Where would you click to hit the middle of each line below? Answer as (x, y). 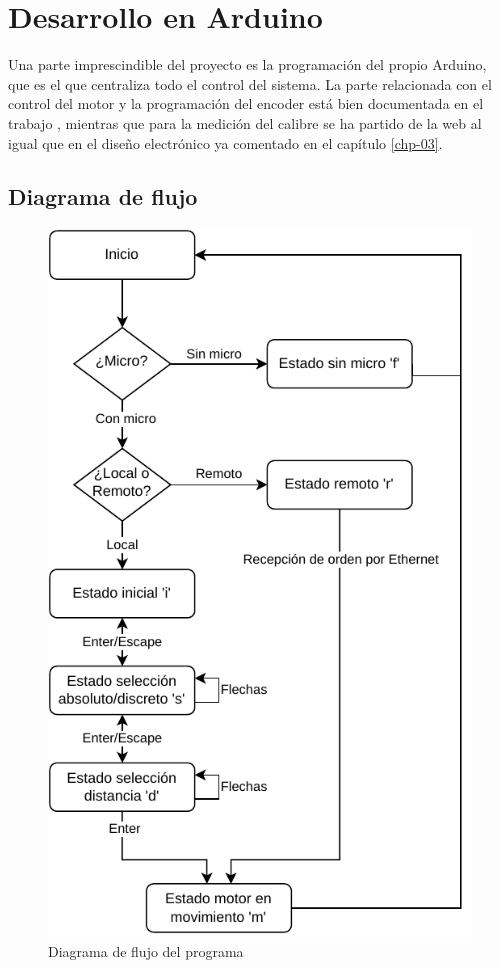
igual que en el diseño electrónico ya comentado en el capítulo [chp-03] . (225, 142)
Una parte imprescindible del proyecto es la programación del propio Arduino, (247, 64)
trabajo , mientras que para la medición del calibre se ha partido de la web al (245, 122)
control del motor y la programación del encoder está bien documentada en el (246, 103)
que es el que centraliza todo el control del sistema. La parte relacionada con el (250, 83)
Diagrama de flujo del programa (146, 951)
